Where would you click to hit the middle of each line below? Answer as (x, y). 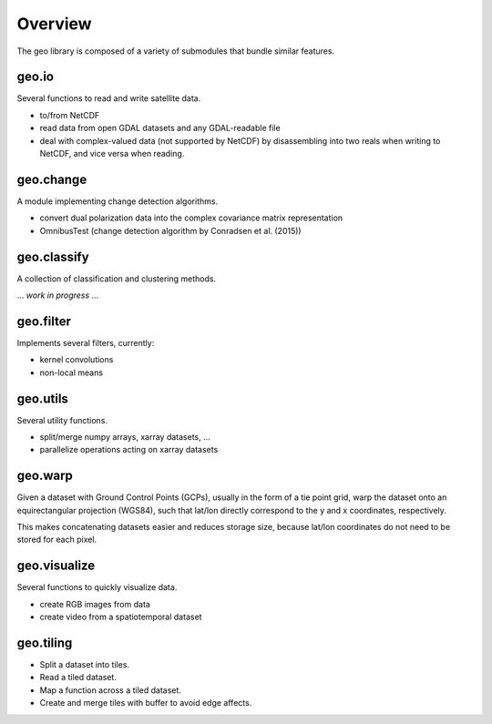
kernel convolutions (77, 360)
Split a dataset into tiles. (85, 665)
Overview (54, 24)
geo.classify (53, 256)
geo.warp (45, 476)
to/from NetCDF (70, 115)
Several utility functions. (62, 420)
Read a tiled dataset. (78, 678)
